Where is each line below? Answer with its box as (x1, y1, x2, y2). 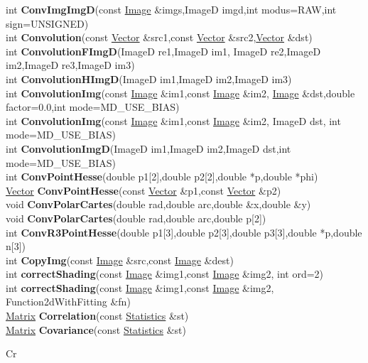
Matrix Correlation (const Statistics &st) (6, 308, 189, 323)
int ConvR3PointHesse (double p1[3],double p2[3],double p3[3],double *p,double (6, 224, 362, 239)
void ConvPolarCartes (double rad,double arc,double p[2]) (6, 210, 266, 225)
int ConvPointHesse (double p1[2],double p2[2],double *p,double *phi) (6, 169, 318, 184)
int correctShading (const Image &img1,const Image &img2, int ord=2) (6, 266, 324, 281)
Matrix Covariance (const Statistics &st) (6, 322, 187, 337)
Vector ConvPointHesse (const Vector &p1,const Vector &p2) (6, 183, 281, 197)
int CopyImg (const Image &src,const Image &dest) (6, 252, 234, 267)
